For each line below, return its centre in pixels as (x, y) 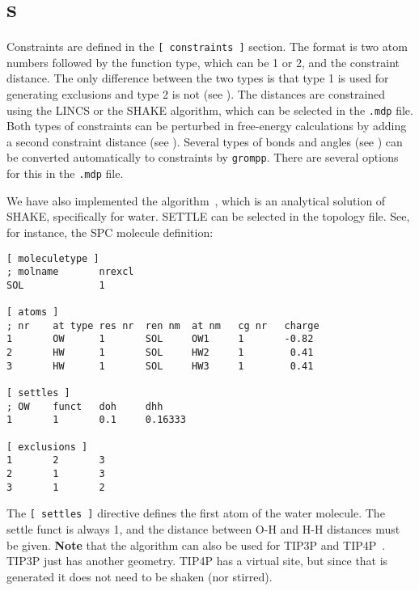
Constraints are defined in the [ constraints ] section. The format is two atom (207, 46)
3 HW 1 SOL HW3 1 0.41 (160, 366)
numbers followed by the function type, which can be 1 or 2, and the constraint (203, 62)
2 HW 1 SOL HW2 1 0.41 (160, 353)
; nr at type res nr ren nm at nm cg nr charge (163, 325)
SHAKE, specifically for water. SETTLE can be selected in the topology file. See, (208, 216)
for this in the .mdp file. (65, 173)
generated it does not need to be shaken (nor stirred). (140, 576)
